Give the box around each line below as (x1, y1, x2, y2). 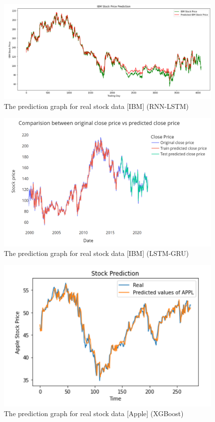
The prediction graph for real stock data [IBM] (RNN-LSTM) (4, 101, 189, 111)
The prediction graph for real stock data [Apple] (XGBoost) (4, 408, 184, 418)
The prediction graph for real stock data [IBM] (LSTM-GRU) (4, 248, 189, 258)
